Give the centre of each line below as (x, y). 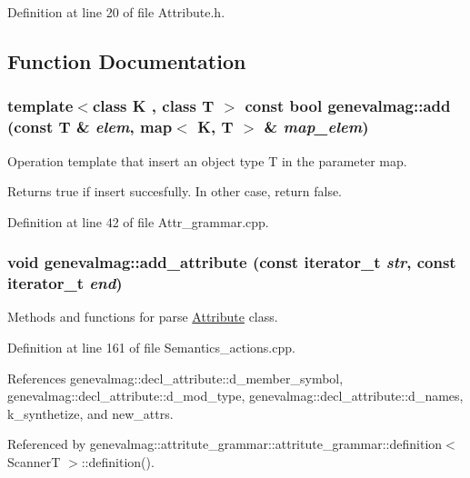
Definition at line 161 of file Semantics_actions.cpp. (151, 348)
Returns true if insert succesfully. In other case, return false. (175, 191)
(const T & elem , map (90, 127)
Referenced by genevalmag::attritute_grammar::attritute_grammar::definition (225, 444)
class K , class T (153, 106)
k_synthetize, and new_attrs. (90, 413)
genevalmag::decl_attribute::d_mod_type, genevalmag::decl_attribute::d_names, (235, 396)
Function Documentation (127, 60)
